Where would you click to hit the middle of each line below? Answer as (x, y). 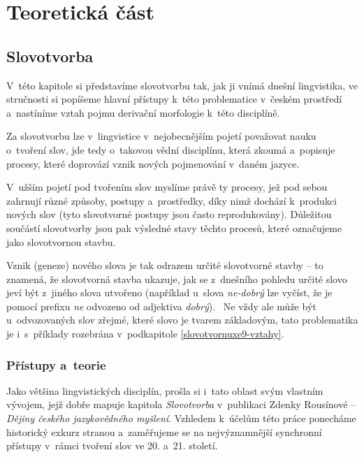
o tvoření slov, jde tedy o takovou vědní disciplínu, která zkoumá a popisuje (171, 149)
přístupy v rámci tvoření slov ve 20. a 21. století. (112, 445)
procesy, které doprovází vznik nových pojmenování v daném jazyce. (153, 163)
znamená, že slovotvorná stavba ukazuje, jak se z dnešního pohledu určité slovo (177, 278)
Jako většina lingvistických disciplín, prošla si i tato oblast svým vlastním (165, 390)
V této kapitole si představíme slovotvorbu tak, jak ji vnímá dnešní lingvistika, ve (182, 85)
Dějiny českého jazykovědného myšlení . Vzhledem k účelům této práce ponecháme (181, 418)
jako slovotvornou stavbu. (61, 241)
